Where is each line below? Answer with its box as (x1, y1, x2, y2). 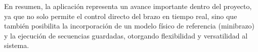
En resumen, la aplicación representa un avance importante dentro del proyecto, (4, 1, 252, 11)
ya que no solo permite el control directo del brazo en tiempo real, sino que (4, 10, 237, 21)
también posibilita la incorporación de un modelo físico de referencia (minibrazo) (4, 20, 255, 31)
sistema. (4, 40, 29, 50)
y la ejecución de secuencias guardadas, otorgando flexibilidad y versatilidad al (4, 30, 248, 40)
